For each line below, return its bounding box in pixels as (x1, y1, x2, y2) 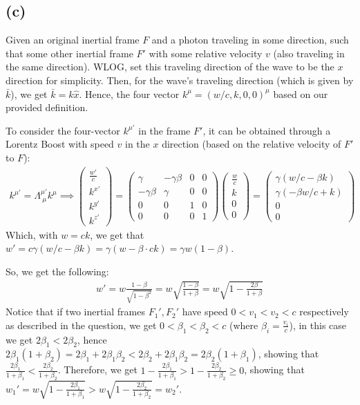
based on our (273, 86, 328, 101)
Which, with (6, 227, 58, 241)
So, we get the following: (6, 264, 109, 278)
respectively (299, 304, 349, 319)
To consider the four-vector (6, 123, 120, 137)
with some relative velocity (149, 46, 263, 60)
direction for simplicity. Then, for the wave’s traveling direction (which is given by (6, 72, 354, 87)
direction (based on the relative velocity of (162, 137, 341, 151)
